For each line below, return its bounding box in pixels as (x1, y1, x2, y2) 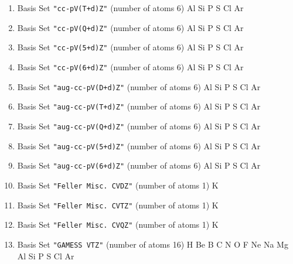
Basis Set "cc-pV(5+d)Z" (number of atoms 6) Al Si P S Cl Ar (17, 41, 244, 53)
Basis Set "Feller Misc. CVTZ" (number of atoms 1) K (17, 198, 219, 211)
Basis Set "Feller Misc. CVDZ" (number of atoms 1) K (17, 179, 219, 191)
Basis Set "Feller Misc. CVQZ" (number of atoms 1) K (17, 218, 219, 231)
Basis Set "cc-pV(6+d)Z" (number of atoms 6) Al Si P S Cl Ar (17, 60, 244, 73)
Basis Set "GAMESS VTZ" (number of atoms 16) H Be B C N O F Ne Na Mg (17, 238, 288, 250)
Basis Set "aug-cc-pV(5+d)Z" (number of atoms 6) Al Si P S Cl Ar (17, 139, 261, 152)
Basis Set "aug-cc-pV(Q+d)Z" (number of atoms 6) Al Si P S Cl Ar (17, 119, 261, 132)
